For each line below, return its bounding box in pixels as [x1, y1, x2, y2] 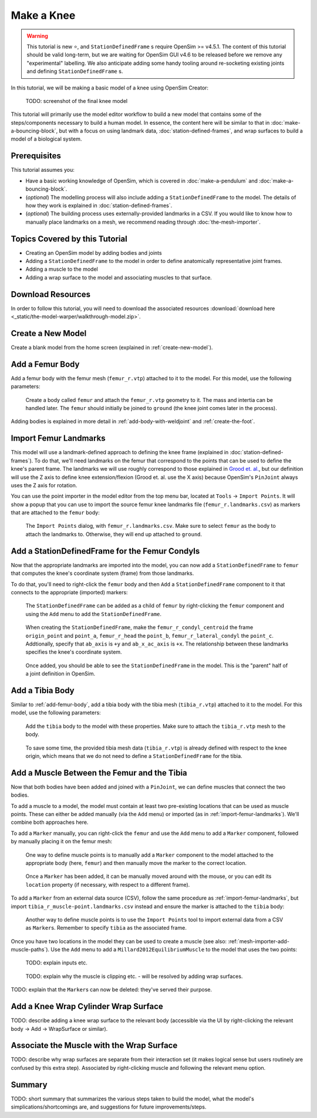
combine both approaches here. [11, 818, 89, 826]
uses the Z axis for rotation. [11, 481, 77, 488]
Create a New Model [11, 328, 87, 338]
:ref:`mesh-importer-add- [228, 937, 290, 944]
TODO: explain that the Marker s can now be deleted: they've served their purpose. [11, 986, 213, 993]
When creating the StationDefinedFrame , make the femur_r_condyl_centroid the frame [25, 624, 254, 631]
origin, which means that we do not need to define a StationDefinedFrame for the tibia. [25, 752, 243, 759]
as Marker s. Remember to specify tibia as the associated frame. [25, 924, 187, 931]
